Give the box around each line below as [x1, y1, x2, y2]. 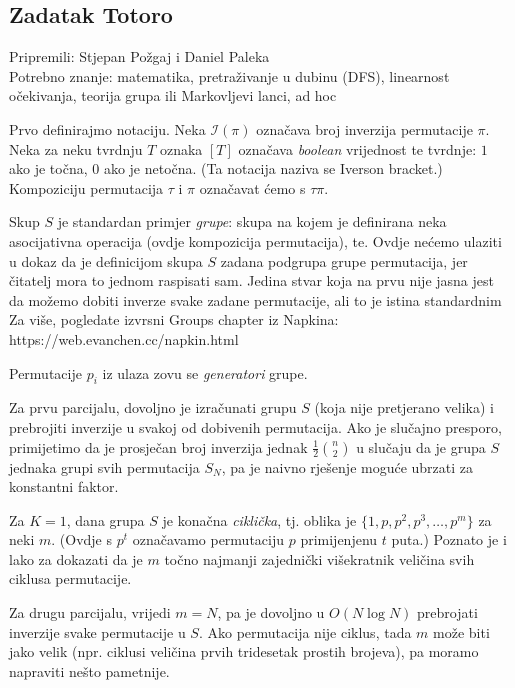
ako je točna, [9, 158, 88, 179]
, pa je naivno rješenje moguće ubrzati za [221, 456, 474, 477]
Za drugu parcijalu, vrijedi [9, 602, 171, 623]
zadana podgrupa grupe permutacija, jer [220, 250, 468, 271]
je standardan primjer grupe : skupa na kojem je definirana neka [57, 211, 447, 232]
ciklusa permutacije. [9, 568, 132, 589]
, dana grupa [66, 509, 145, 530]
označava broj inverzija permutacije [256, 118, 473, 139]
